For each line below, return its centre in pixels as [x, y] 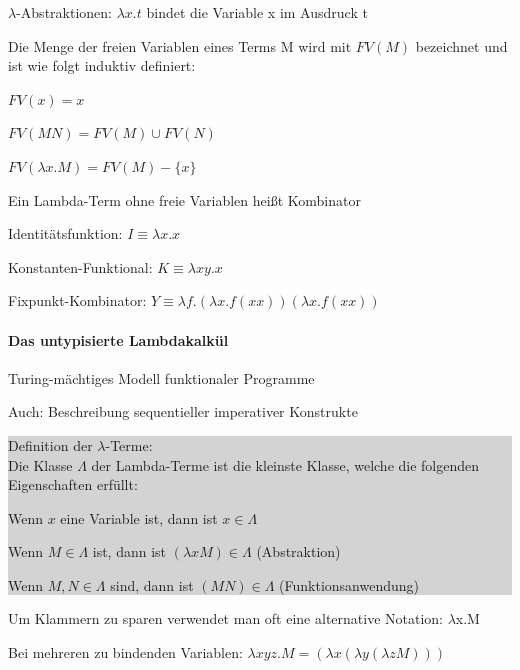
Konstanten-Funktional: [80, 266]
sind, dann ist [152, 584]
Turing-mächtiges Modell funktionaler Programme [161, 377]
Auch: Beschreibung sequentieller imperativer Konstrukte [183, 411]
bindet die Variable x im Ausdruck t [257, 12]
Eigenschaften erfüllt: [73, 484]
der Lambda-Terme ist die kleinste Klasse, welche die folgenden [285, 464]
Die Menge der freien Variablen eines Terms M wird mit [180, 45]
